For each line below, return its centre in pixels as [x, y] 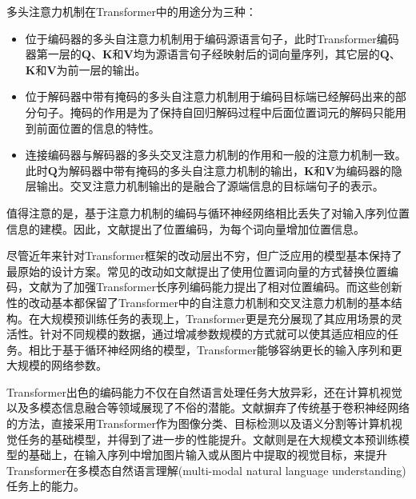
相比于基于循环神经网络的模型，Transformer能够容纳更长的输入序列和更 [215, 349]
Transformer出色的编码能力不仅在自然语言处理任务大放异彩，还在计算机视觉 [204, 391]
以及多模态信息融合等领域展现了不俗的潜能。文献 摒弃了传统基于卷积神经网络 [208, 407]
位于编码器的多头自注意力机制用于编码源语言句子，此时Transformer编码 [212, 38]
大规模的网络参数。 [57, 365]
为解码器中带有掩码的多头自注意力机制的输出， [180, 170]
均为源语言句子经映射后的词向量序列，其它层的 [256, 54]
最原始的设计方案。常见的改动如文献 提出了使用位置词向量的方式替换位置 [197, 271]
